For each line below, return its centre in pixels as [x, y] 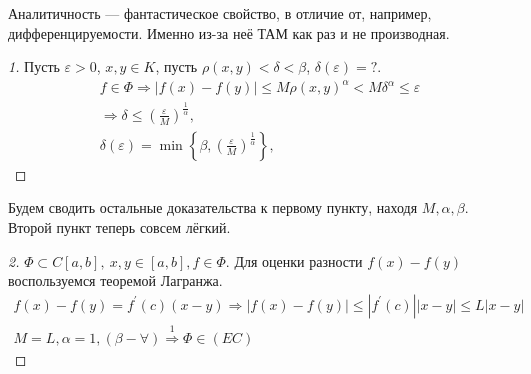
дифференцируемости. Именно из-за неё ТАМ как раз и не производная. [229, 32]
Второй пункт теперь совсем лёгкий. [119, 226]
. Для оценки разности [294, 260]
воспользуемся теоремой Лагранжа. [115, 280]
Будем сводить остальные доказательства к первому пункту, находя [213, 207]
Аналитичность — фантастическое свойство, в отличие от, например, [220, 13]
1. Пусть [34, 66]
